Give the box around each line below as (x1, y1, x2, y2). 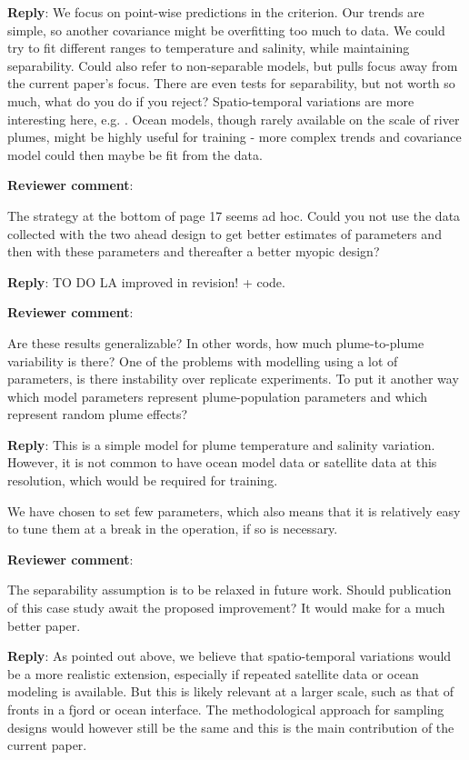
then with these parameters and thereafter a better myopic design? (7, 242, 380, 261)
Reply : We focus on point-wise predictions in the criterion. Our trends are (7, 3, 424, 21)
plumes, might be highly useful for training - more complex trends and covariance (7, 127, 462, 146)
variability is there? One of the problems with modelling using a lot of (7, 351, 398, 370)
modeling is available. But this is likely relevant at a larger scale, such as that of (7, 682, 454, 701)
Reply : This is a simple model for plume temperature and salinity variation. (7, 435, 435, 454)
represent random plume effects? (7, 405, 188, 424)
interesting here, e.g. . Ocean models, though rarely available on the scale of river (7, 109, 460, 128)
